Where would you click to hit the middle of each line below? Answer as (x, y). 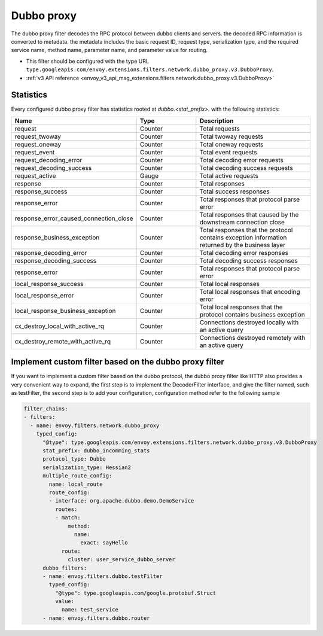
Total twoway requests (231, 136)
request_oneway (38, 144)
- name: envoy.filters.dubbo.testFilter (103, 576)
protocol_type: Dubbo (74, 459)
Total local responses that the (241, 307)
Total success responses (234, 191)
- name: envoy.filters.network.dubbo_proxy (95, 425)
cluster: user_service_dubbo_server (122, 560)
